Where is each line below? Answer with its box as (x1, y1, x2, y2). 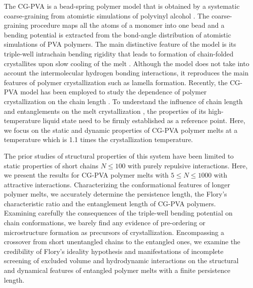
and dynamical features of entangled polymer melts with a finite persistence (4, 265, 231, 275)
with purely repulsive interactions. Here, (127, 160, 248, 170)
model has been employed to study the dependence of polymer (20, 87, 207, 97)
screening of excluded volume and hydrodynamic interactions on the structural (4, 255, 239, 266)
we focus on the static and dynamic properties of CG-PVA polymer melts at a (4, 125, 238, 135)
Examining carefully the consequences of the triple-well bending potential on (4, 208, 233, 218)
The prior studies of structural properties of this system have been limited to (4, 150, 234, 161)
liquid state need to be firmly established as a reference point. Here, (42, 115, 246, 126)
